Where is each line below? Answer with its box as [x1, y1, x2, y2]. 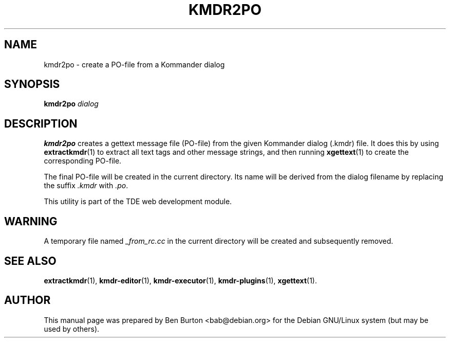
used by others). [44, 324, 100, 333]
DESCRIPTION [4, 117, 78, 130]
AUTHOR [4, 294, 51, 307]
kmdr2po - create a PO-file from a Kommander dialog [44, 60, 225, 69]
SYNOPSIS [4, 78, 60, 91]
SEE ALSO [4, 254, 57, 267]
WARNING [4, 214, 58, 228]
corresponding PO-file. [44, 156, 122, 166]
